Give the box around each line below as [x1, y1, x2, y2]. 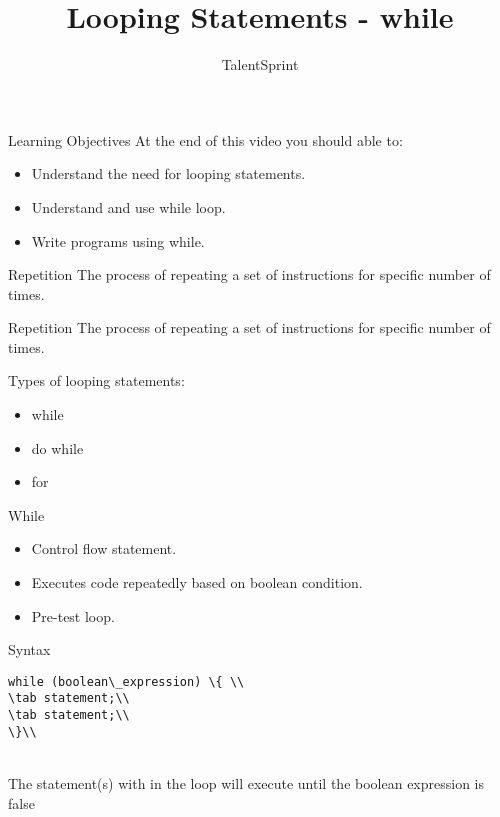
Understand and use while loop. [31, 196, 226, 217]
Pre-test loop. [31, 605, 115, 626]
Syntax [8, 639, 51, 660]
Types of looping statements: [8, 370, 185, 391]
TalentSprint [221, 54, 299, 75]
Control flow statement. [31, 538, 177, 559]
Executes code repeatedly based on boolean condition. [31, 572, 363, 593]
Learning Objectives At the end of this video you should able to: [8, 129, 403, 150]
